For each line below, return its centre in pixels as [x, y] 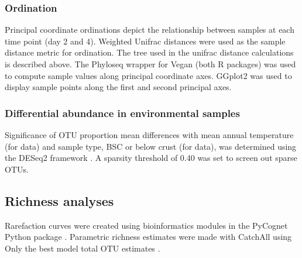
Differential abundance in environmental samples [122, 113]
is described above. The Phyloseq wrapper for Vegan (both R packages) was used [150, 64]
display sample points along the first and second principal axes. [118, 87]
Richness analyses [59, 200]
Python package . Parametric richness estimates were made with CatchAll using [148, 237]
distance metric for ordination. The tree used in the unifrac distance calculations [149, 52]
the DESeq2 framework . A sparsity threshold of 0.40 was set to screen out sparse [151, 158]
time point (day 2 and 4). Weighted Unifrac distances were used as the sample [145, 41]
